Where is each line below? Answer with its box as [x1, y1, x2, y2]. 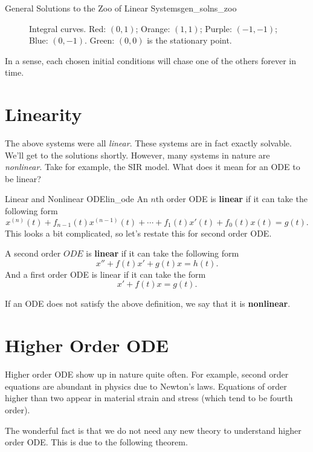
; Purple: [199, 22, 232, 34]
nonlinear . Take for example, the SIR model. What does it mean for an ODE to [5, 160, 300, 173]
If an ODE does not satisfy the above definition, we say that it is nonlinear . [5, 297, 291, 310]
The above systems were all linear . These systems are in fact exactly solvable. [5, 137, 292, 149]
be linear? [5, 172, 41, 185]
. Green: [84, 34, 115, 47]
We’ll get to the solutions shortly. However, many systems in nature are [5, 148, 270, 161]
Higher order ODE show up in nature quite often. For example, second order [5, 368, 289, 381]
